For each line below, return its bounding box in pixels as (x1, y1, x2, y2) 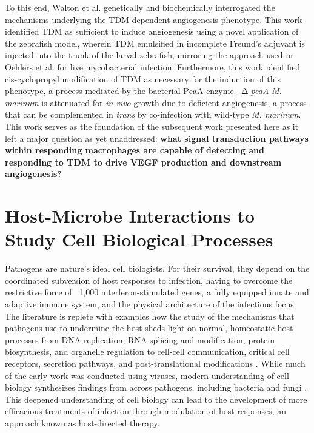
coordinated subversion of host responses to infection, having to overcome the (5, 274, 293, 286)
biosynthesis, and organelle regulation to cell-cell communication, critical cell (5, 345, 290, 358)
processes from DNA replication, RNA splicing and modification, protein (5, 333, 275, 346)
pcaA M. (250, 84, 282, 97)
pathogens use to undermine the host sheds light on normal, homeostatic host (5, 321, 293, 334)
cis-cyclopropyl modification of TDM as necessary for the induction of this (5, 72, 281, 85)
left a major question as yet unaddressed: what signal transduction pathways (5, 132, 309, 144)
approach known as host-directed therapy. (5, 416, 160, 429)
